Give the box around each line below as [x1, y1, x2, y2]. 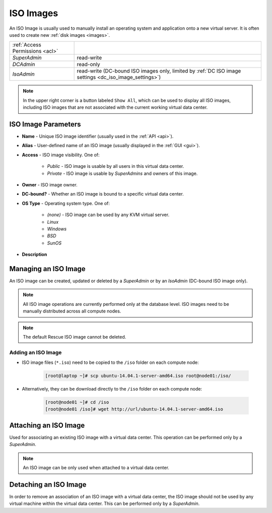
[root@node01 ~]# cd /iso [45, 400, 109, 405]
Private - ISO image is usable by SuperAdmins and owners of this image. [47, 170, 198, 176]
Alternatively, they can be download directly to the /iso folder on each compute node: [22, 386, 202, 392]
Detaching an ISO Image [9, 480, 87, 489]
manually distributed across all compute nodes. [23, 308, 121, 314]
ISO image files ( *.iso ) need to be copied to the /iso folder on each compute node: [22, 359, 199, 365]
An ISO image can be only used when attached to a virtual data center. [23, 465, 170, 471]
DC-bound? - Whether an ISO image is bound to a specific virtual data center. [22, 191, 184, 197]
